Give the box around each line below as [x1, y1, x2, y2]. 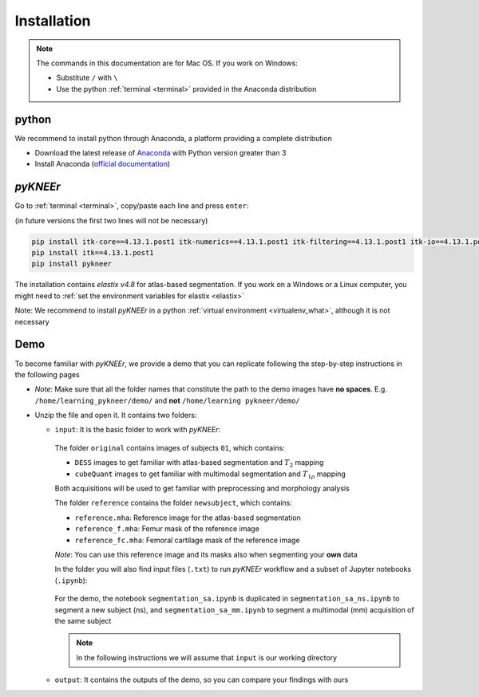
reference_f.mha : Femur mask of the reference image [74, 524, 259, 534]
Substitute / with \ [56, 73, 119, 83]
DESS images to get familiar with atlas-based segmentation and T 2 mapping [74, 458, 324, 470]
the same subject [54, 616, 112, 625]
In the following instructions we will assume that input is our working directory [76, 652, 338, 662]
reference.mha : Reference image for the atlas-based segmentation [74, 513, 301, 522]
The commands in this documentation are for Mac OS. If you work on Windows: [36, 58, 299, 68]
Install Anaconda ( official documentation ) [34, 159, 171, 169]
